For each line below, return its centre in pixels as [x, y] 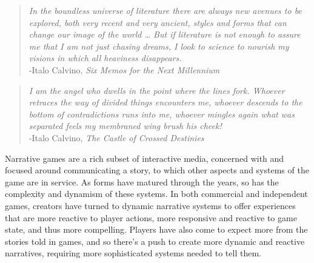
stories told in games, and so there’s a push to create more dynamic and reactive [155, 241]
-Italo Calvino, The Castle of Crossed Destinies [116, 137]
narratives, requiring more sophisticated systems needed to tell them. [133, 253]
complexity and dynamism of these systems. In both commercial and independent [156, 194]
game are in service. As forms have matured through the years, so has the [142, 181]
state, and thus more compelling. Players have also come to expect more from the [156, 229]
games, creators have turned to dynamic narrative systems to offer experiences [150, 205]
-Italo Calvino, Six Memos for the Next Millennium [124, 69]
